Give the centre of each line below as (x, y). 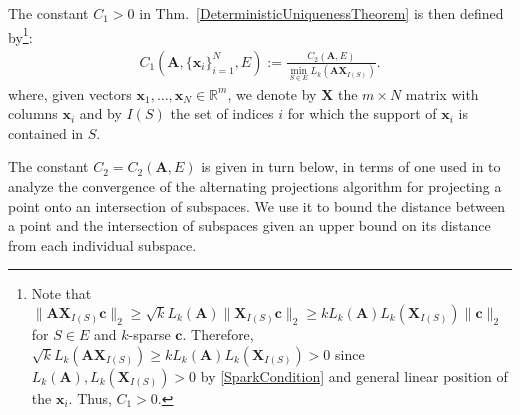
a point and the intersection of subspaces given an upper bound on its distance (249, 225)
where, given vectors (70, 93)
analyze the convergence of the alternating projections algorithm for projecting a (255, 186)
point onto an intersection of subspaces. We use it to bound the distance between (257, 205)
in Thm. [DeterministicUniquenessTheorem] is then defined (321, 13)
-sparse (149, 334)
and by (100, 113)
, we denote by (272, 93)
